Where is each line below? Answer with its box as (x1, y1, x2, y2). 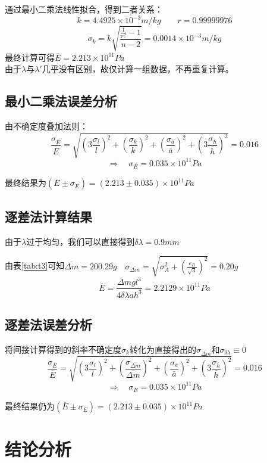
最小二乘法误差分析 (5, 92, 117, 110)
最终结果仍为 (5, 400, 55, 412)
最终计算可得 (5, 51, 55, 63)
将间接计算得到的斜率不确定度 (5, 343, 121, 355)
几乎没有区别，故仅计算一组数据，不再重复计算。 (42, 63, 234, 75)
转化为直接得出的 (129, 343, 196, 355)
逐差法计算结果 (5, 207, 92, 225)
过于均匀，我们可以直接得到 (26, 235, 135, 247)
